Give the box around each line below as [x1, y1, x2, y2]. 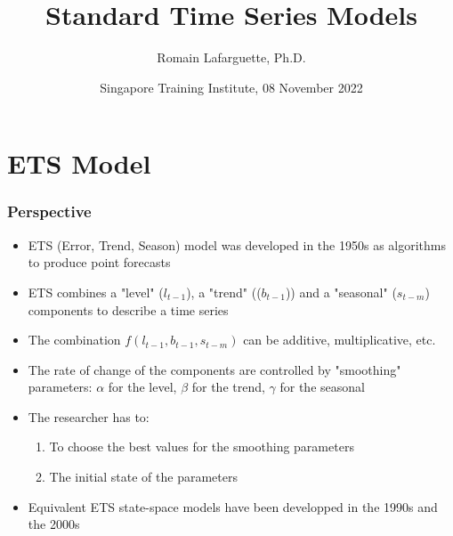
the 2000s [28, 515, 80, 533]
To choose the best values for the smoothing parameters [49, 437, 354, 456]
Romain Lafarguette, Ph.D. [157, 48, 306, 67]
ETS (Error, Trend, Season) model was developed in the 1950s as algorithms [28, 235, 446, 254]
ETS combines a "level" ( [28, 282, 164, 301]
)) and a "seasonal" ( [285, 282, 397, 301]
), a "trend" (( [186, 282, 262, 301]
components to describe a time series [28, 300, 229, 319]
